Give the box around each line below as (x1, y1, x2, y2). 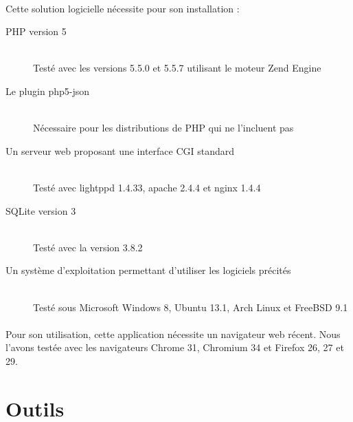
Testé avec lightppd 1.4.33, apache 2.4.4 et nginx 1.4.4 (33, 180, 261, 194)
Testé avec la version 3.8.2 (33, 240, 143, 254)
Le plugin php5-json (5, 83, 90, 98)
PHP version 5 (5, 24, 67, 39)
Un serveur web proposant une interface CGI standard (5, 143, 235, 158)
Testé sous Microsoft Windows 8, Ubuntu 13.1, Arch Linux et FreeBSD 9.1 (33, 299, 348, 314)
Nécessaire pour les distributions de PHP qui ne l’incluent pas (33, 120, 294, 135)
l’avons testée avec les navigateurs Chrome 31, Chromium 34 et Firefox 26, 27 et (5, 340, 344, 355)
